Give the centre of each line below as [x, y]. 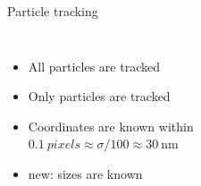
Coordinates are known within [111, 126]
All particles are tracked [94, 66]
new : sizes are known [85, 173]
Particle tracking [53, 11]
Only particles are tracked [99, 96]
